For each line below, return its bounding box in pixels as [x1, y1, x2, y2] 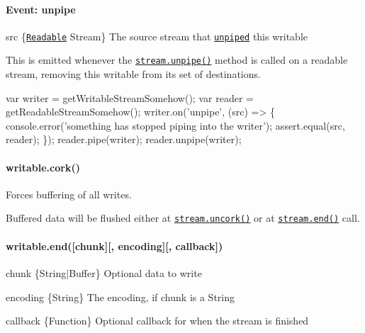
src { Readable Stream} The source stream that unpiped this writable [6, 28, 308, 43]
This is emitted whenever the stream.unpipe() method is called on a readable [6, 52, 348, 67]
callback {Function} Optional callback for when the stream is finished [6, 313, 309, 328]
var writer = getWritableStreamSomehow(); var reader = [6, 90, 254, 105]
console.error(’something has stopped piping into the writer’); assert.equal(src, [6, 118, 345, 132]
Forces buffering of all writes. [6, 186, 132, 201]
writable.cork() [6, 159, 80, 174]
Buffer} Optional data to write [69, 265, 202, 280]
